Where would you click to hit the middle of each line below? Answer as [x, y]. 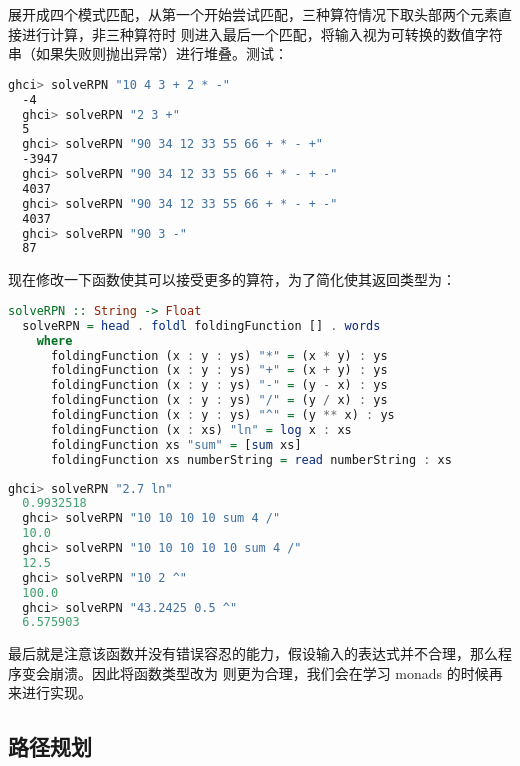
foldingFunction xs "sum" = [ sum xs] [176, 444]
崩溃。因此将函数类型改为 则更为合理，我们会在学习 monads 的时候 [269, 672]
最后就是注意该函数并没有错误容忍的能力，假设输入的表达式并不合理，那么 [253, 653]
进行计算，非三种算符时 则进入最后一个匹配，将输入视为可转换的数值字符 [262, 33]
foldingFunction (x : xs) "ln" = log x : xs [201, 429]
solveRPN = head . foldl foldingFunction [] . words [201, 325]
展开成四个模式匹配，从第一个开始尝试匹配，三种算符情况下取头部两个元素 [253, 14]
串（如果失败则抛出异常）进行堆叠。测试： [148, 53]
